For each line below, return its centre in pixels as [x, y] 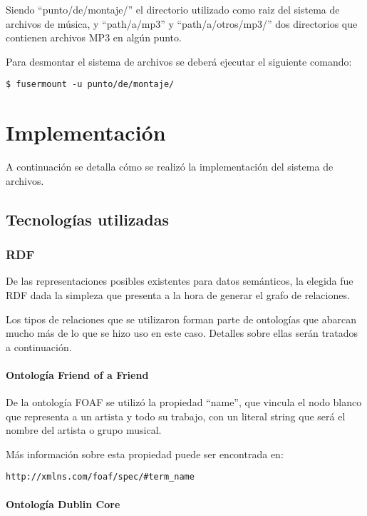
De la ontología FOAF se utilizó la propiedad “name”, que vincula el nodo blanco [184, 402]
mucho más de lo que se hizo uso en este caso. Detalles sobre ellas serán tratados [182, 333]
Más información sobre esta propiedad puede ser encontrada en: [145, 454]
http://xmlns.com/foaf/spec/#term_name [100, 477]
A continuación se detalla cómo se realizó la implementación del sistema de [170, 167]
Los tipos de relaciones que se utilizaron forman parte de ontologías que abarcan [181, 319]
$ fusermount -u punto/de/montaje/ [90, 85]
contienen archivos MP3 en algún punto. [94, 37]
